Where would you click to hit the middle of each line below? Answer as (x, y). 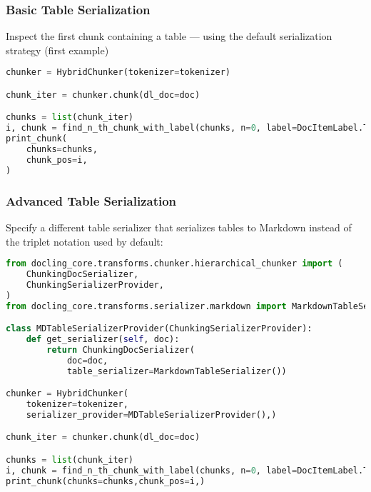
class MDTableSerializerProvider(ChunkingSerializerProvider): (159, 329)
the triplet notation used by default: (85, 241)
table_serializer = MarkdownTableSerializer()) (177, 371)
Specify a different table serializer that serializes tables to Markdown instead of (179, 227)
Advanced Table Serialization (91, 200)
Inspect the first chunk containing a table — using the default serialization (169, 36)
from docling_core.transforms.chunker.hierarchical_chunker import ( (174, 264)
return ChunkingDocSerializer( (121, 350)
